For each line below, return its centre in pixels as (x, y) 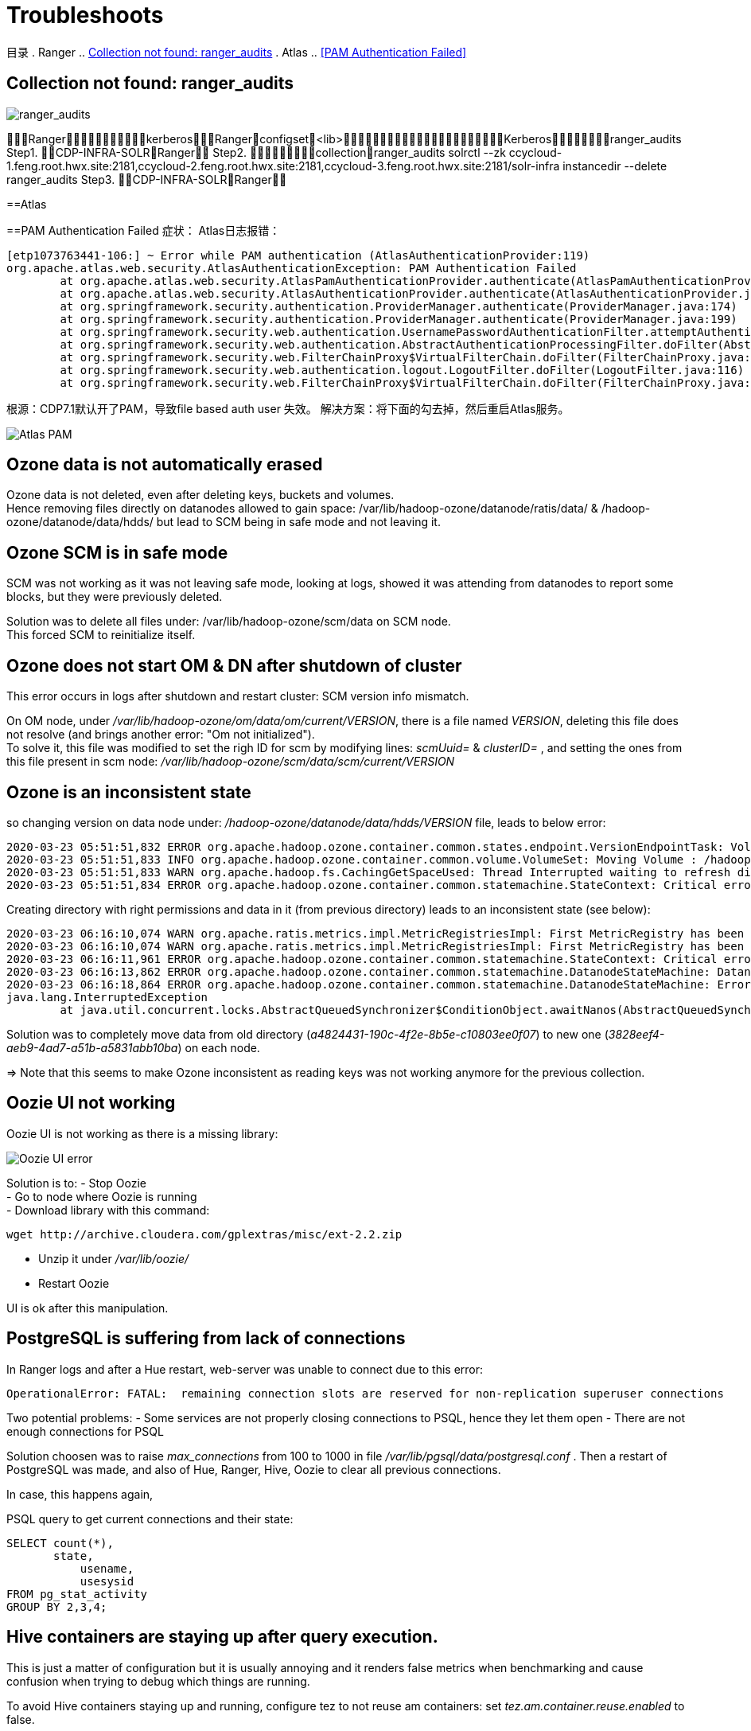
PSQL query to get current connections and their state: (150, 1519)
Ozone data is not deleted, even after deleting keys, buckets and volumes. (200, 495)
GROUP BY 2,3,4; (57, 1606)
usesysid (107, 1581)
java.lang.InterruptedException (107, 997)
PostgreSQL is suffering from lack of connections (206, 1339)
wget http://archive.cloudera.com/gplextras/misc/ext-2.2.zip (204, 1234)
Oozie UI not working (91, 1103)
